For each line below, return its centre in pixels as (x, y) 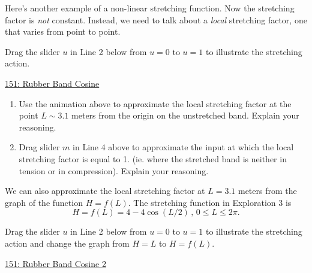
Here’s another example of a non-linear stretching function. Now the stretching (150, 8)
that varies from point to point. (63, 31)
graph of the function (44, 202)
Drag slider (39, 147)
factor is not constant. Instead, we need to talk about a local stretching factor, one (156, 19)
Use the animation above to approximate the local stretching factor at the (155, 103)
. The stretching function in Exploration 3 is (210, 202)
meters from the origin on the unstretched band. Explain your (185, 115)
